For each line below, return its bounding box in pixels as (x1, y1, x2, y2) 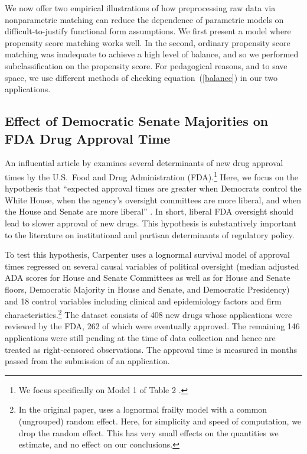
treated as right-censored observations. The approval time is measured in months (5, 343, 298, 355)
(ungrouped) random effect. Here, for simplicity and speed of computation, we (18, 414, 302, 427)
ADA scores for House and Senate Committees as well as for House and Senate (5, 271, 290, 284)
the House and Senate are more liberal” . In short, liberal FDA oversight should (5, 205, 293, 218)
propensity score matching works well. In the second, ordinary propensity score (5, 36, 290, 48)
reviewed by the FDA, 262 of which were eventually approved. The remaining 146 (5, 320, 300, 332)
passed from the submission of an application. (5, 355, 170, 367)
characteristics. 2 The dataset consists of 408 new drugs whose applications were (5, 307, 292, 320)
